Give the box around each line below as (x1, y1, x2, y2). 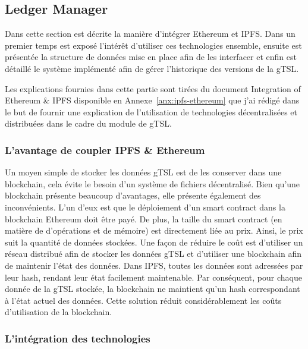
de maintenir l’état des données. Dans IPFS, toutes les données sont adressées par (5, 259, 303, 271)
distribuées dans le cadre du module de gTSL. (5, 117, 172, 130)
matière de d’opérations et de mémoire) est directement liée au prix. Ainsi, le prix (5, 224, 303, 237)
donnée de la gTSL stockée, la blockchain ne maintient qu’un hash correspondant (5, 282, 300, 295)
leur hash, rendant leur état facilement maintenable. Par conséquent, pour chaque (5, 271, 302, 283)
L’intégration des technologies (5, 331, 150, 345)
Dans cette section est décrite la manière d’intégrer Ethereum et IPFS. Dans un (5, 27, 296, 40)
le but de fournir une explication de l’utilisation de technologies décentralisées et (5, 105, 297, 118)
